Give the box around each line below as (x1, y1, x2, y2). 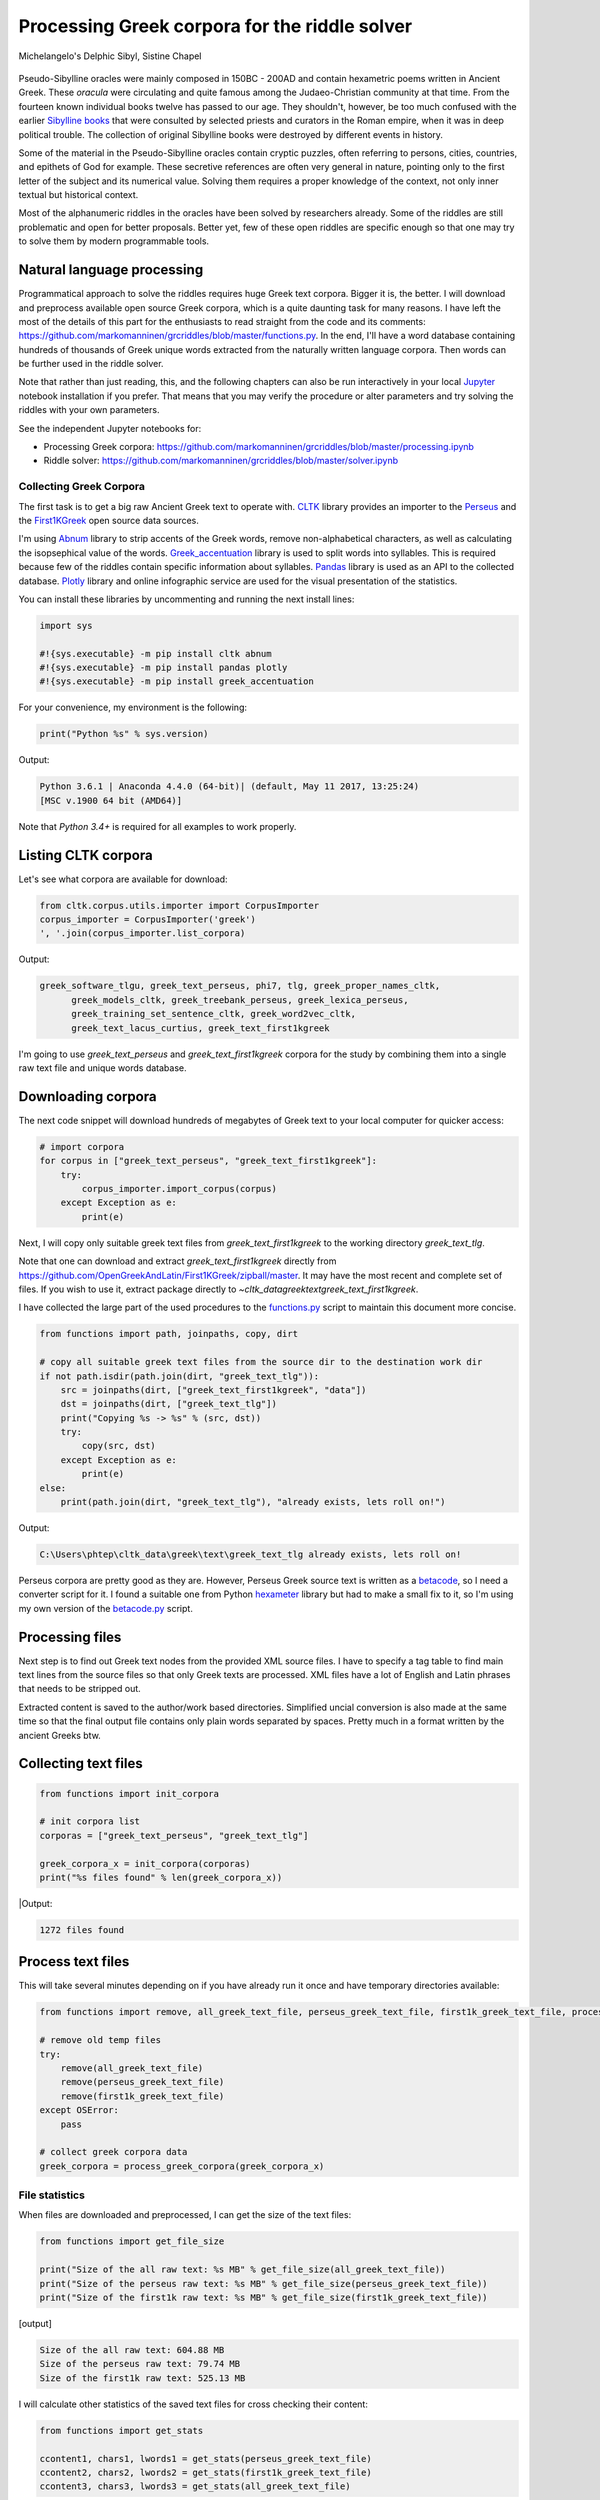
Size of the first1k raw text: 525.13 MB (39, 2372, 246, 2384)
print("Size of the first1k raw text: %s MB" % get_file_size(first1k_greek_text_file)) (39, 2292, 489, 2303)
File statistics (18, 2188, 85, 2202)
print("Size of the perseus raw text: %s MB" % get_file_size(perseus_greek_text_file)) (39, 2278, 489, 2289)
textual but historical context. (18, 189, 139, 201)
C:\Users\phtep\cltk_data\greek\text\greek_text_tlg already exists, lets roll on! (39, 1549, 462, 1560)
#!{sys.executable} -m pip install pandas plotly (39, 662, 288, 674)
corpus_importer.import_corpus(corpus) (81, 1183, 277, 1195)
